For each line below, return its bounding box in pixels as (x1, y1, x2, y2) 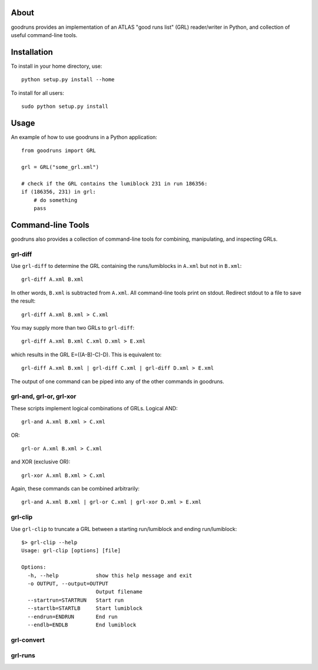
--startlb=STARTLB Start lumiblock (27, 605, 143, 612)
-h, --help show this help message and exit (27, 572, 193, 579)
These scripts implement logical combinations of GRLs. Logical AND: (11, 404, 178, 412)
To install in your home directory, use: (11, 62, 102, 69)
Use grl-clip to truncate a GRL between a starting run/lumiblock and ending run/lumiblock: (11, 525, 237, 532)
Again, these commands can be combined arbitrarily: (11, 485, 140, 492)
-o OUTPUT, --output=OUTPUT (27, 580, 109, 587)
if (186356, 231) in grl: (21, 188, 97, 195)
